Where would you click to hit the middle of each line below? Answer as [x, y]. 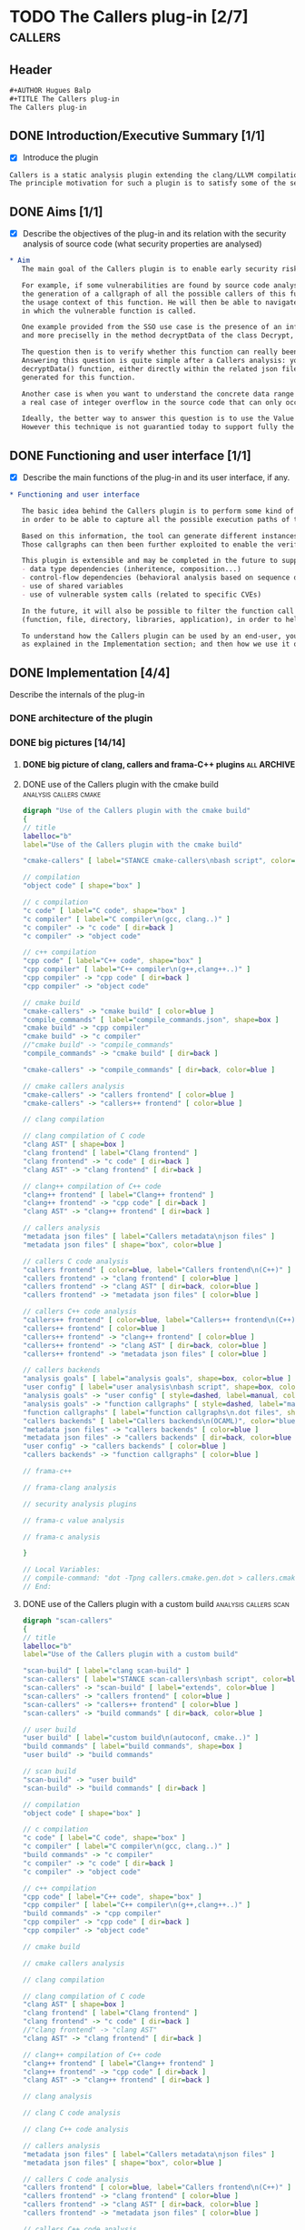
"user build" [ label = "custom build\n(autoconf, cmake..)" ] [141, 1738]
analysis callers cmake [62, 794]
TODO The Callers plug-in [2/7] [129, 17]
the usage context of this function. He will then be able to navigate [160, 302]
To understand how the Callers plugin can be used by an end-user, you [160, 636]
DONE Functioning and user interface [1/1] [130, 455]
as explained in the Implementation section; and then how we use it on [162, 644]
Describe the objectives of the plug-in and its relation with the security [154, 234]
